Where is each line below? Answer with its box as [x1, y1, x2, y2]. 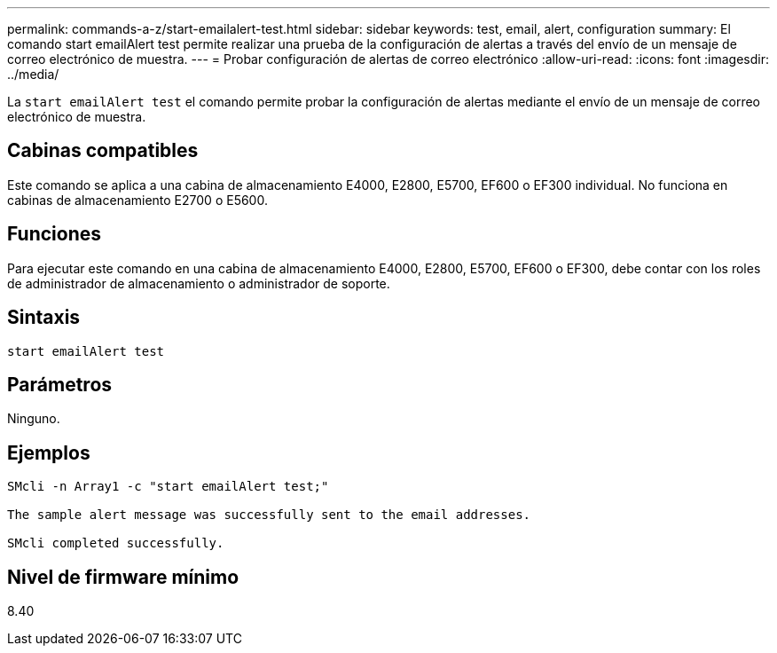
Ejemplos [7, 441, 90, 464]
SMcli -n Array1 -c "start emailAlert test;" [7, 479, 329, 494]
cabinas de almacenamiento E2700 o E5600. [7, 192, 268, 208]
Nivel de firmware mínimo [7, 565, 239, 588]
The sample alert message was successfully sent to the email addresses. [7, 507, 531, 523]
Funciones [7, 223, 102, 246]
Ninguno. [7, 411, 60, 427]
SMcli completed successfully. [7, 536, 224, 551]
